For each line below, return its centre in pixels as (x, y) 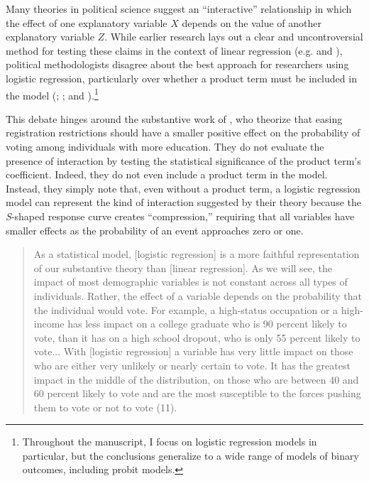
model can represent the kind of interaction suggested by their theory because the (183, 202)
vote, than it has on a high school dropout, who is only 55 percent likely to (197, 337)
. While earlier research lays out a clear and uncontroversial (234, 37)
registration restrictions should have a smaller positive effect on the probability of (183, 133)
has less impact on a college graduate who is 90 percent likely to (207, 324)
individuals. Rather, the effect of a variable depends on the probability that (198, 295)
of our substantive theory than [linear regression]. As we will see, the (183, 267)
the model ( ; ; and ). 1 (52, 94)
